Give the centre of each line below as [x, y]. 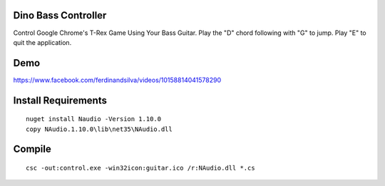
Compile [32, 149]
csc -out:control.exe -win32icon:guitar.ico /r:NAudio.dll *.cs [141, 168]
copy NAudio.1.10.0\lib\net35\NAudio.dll [99, 129]
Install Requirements [60, 100]
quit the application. [42, 42]
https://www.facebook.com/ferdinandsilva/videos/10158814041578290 [117, 80]
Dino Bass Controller [60, 15]
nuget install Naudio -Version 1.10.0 [94, 119]
